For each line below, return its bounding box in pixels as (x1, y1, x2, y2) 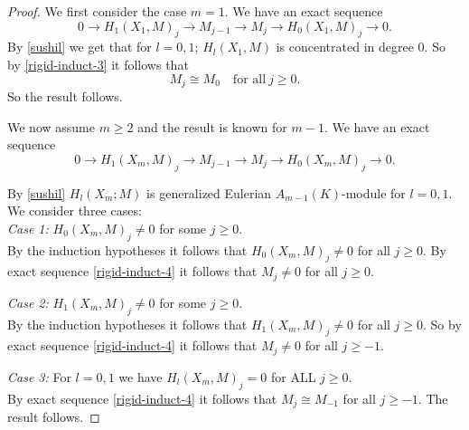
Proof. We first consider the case (7, 2, 187, 20)
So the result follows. (7, 87, 123, 106)
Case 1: (7, 218, 49, 237)
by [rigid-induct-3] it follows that (7, 54, 189, 73)
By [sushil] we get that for (7, 37, 152, 56)
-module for (342, 183, 406, 202)
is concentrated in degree (276, 37, 414, 56)
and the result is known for (137, 117, 287, 136)
